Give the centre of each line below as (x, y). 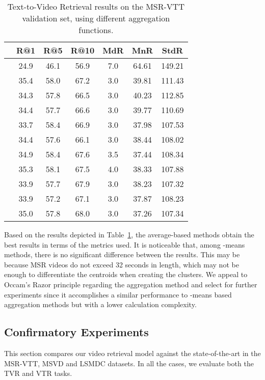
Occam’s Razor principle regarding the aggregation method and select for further (131, 284)
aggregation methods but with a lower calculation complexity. (100, 304)
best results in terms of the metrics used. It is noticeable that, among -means (125, 244)
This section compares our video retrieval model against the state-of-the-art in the (132, 353)
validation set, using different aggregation (96, 18)
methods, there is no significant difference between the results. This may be (122, 254)
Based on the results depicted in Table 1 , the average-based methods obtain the (129, 234)
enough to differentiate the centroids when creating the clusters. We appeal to (126, 274)
